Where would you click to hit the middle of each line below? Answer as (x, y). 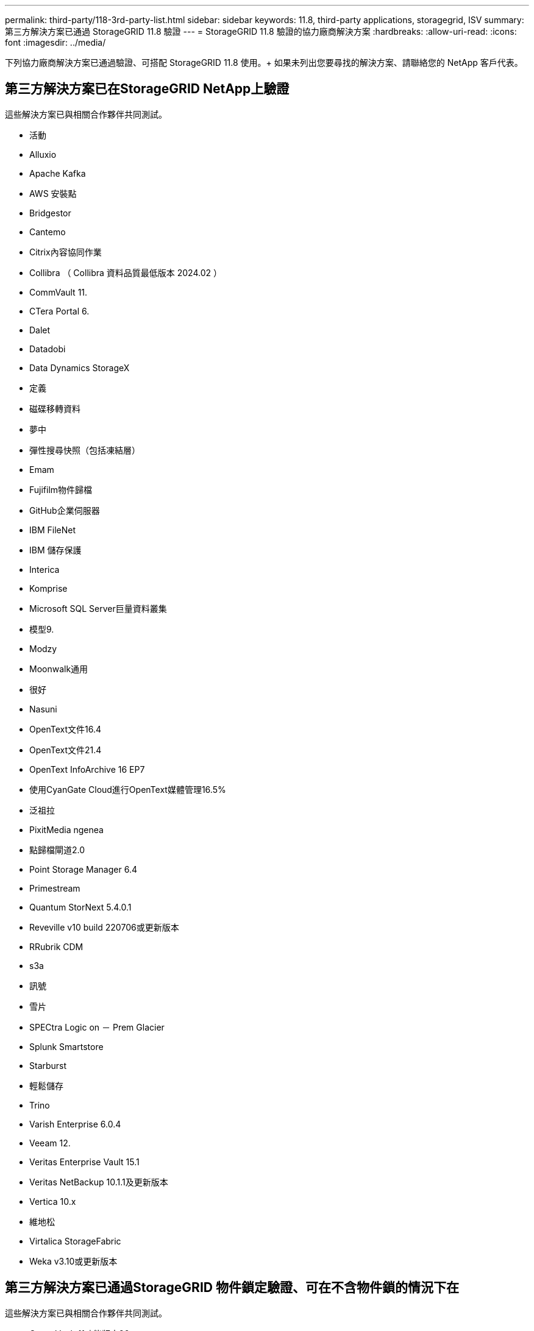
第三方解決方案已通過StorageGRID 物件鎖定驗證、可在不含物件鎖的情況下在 (232, 1288)
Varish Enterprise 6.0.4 (75, 1124)
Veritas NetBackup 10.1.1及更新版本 (99, 1182)
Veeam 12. (50, 1143)
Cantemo (48, 232)
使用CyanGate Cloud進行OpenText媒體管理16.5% (128, 789)
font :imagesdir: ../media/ (55, 42)
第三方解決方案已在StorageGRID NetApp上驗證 (147, 89)
